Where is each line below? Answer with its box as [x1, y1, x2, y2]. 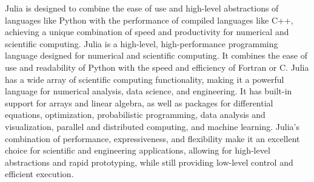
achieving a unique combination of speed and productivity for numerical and [5, 25, 289, 38]
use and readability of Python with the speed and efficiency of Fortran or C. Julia [5, 60, 309, 73]
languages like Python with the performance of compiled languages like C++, [5, 13, 293, 26]
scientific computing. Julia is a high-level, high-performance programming [5, 37, 278, 50]
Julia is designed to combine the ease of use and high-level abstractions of [5, 2, 279, 14]
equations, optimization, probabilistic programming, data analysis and [5, 108, 266, 121]
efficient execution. [5, 167, 74, 180]
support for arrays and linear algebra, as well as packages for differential [5, 96, 273, 109]
